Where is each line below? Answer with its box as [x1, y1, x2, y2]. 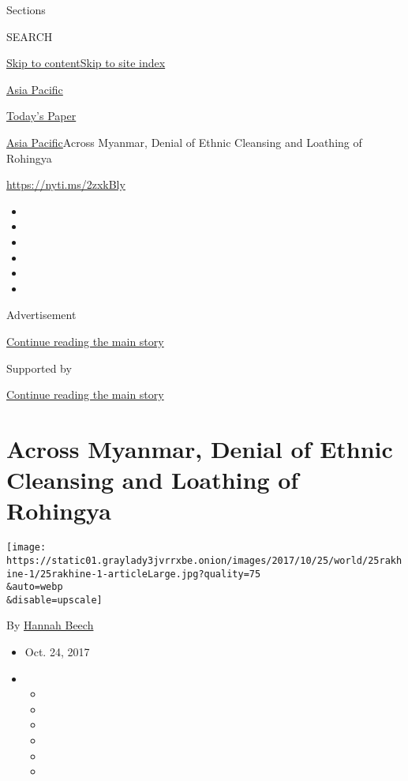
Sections [6, 2, 46, 17]
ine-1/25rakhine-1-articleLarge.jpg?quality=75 [6, 568, 261, 580]
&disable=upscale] [6, 594, 103, 606]
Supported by [6, 359, 72, 376]
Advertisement [6, 306, 77, 323]
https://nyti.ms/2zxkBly [6, 176, 125, 193]
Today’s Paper [6, 107, 77, 124]
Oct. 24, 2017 [24, 644, 90, 660]
